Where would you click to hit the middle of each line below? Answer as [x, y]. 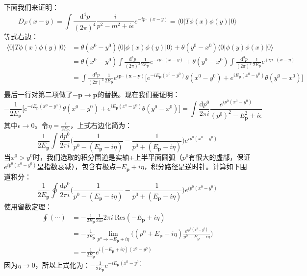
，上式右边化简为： [101, 125]
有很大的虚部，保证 [219, 157]
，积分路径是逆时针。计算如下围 [195, 166]
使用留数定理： [28, 206]
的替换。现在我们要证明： [139, 94]
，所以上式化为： [63, 264]
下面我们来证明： [31, 7]
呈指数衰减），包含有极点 [77, 166]
